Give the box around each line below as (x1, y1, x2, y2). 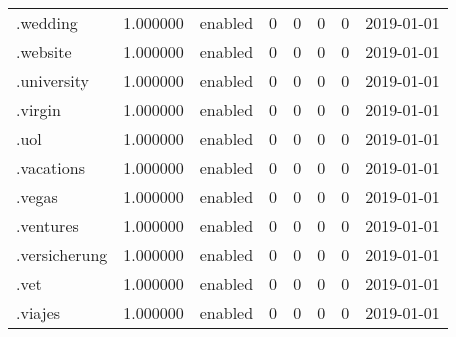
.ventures (16, 214, 79, 237)
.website (16, 40, 72, 63)
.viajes (16, 301, 61, 324)
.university (16, 69, 90, 92)
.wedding (16, 11, 78, 34)
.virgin (16, 98, 61, 121)
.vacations (16, 156, 85, 179)
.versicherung (16, 243, 108, 266)
